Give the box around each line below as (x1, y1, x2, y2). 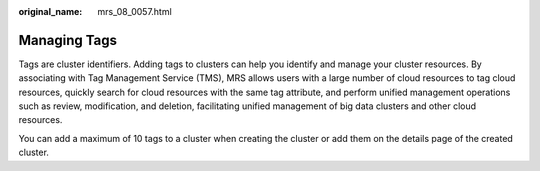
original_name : (18, 6, 83, 17)
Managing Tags (18, 31, 117, 49)
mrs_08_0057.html (97, 6, 172, 17)
